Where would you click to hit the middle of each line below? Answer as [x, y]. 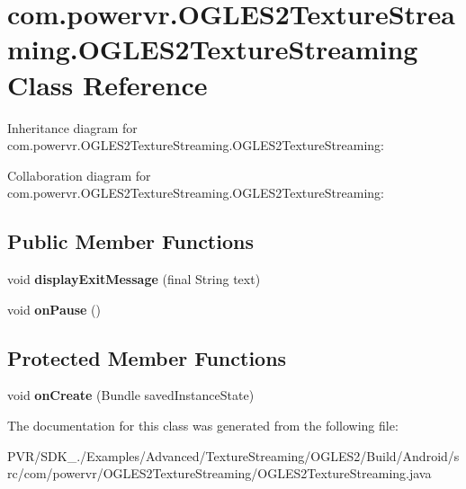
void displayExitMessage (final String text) [134, 279]
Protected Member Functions [147, 357]
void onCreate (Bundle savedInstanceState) [131, 395]
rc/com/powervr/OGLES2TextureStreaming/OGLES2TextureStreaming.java [220, 473]
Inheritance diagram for [72, 127]
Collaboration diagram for [79, 175]
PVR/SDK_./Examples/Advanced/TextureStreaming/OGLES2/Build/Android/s [233, 455]
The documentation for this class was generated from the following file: [203, 426]
